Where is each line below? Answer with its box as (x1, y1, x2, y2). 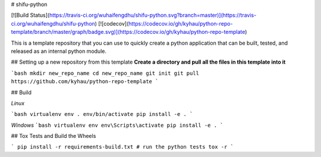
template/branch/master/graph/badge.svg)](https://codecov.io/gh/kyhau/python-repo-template (11, 29, 246, 36)
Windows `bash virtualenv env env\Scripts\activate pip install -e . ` (11, 121, 224, 128)
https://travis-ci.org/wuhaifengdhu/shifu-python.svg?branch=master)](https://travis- (49, 12, 257, 19)
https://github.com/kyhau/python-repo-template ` (11, 78, 159, 85)
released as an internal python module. (11, 48, 107, 55)
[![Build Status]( (11, 12, 50, 19)
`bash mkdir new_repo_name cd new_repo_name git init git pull (11, 70, 199, 77)
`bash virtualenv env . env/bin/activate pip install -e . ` (11, 111, 193, 118)
